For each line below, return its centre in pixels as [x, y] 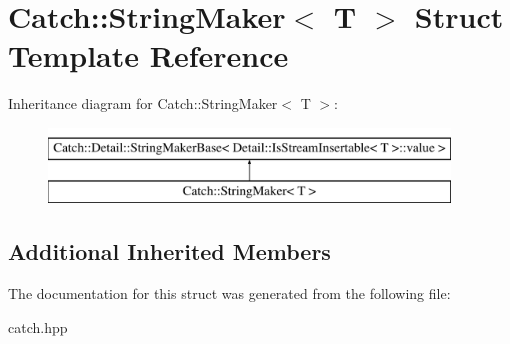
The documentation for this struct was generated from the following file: [229, 293]
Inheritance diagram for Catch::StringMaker [143, 103]
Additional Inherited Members [169, 251]
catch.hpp [38, 326]
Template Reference [148, 55]
